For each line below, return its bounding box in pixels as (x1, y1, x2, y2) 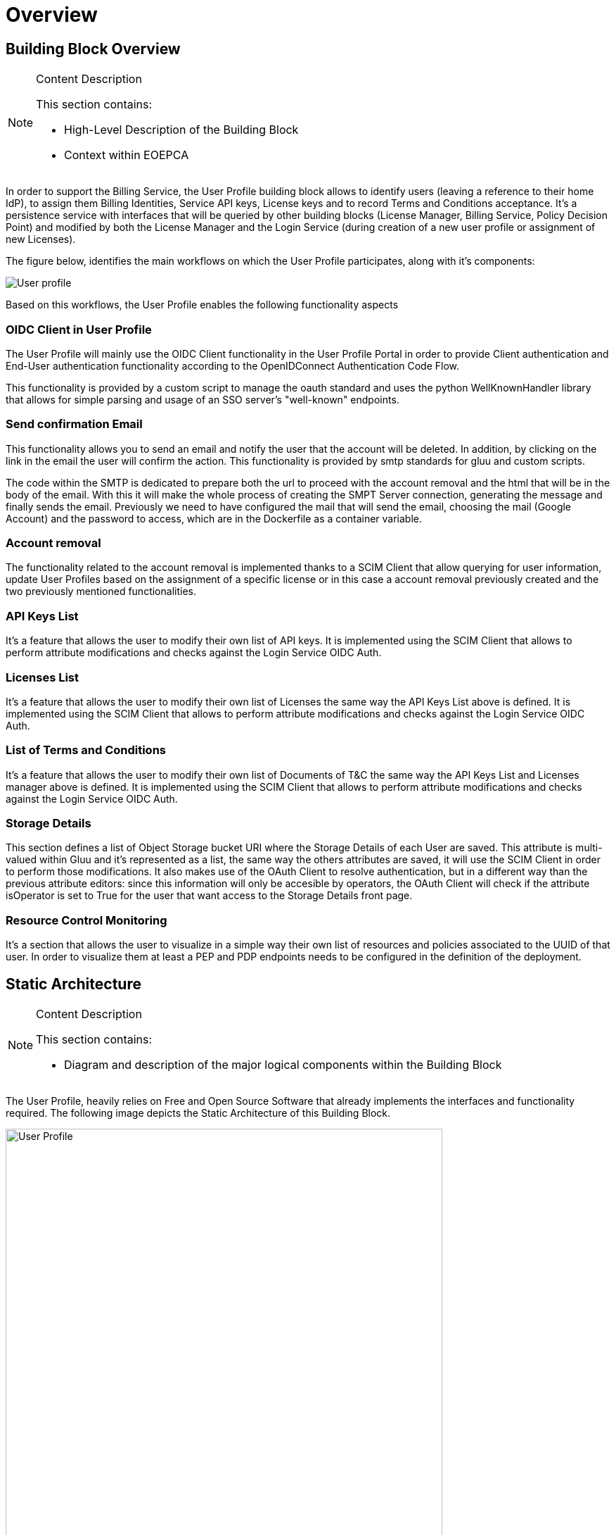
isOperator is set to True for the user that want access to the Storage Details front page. (6, 889, 413, 902)
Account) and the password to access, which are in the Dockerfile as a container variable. (6, 512, 423, 525)
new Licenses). (6, 233, 76, 246)
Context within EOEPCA (64, 148, 189, 163)
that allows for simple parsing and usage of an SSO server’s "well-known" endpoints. (6, 393, 399, 406)
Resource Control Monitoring (6, 913, 167, 927)
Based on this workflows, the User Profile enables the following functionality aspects (6, 299, 399, 311)
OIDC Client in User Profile (6, 322, 152, 337)
